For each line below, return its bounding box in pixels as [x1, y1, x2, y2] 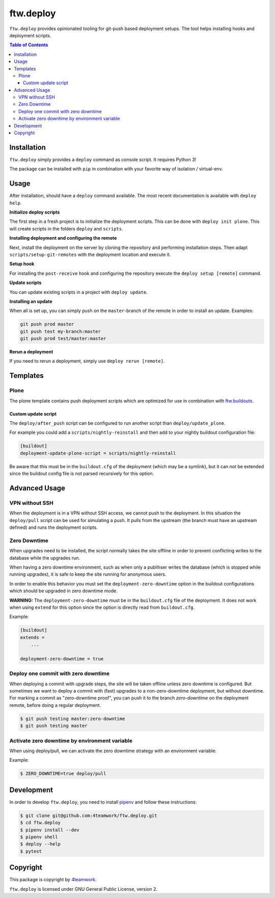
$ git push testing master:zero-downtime [20, 715, 125, 722]
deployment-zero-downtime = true [20, 656, 104, 661]
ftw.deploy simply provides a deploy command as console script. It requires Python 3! [9, 156, 197, 163]
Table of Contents [9, 42, 48, 48]
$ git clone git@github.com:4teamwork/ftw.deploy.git [20, 812, 157, 818]
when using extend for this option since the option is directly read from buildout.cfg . [9, 604, 195, 610]
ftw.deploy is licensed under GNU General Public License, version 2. [9, 886, 158, 892]
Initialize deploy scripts [9, 209, 60, 215]
